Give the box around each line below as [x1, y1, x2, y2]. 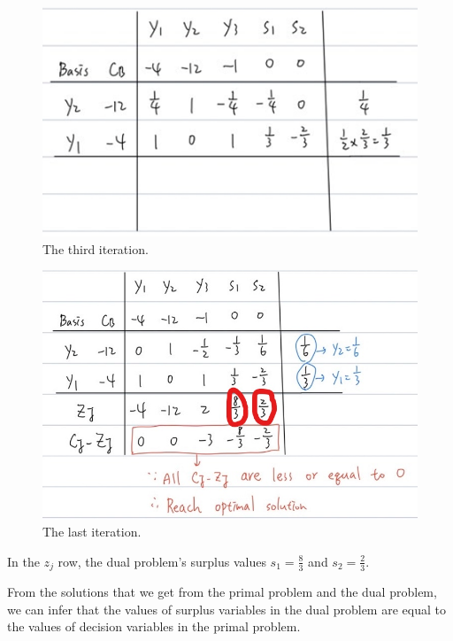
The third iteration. [42, 239, 149, 258]
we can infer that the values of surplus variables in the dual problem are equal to [7, 599, 446, 618]
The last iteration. [42, 522, 142, 541]
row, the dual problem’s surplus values [58, 552, 266, 570]
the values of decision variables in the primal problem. [7, 617, 301, 636]
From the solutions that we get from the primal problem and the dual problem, [7, 583, 437, 601]
